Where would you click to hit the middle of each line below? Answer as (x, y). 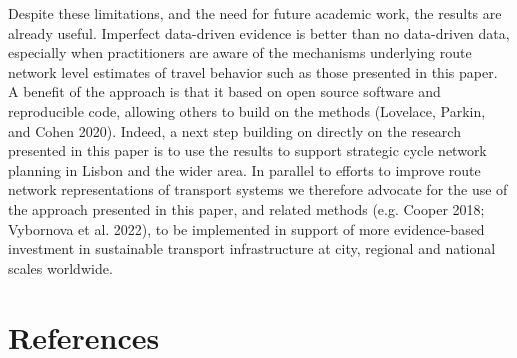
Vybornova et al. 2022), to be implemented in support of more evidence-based (246, 228)
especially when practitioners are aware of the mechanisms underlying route (240, 52)
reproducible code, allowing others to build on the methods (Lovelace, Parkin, (247, 110)
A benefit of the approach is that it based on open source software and (224, 91)
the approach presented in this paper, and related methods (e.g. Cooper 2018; (246, 208)
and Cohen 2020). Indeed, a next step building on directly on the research (234, 130)
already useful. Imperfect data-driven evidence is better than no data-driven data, (259, 32)
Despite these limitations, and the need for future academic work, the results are (255, 13)
